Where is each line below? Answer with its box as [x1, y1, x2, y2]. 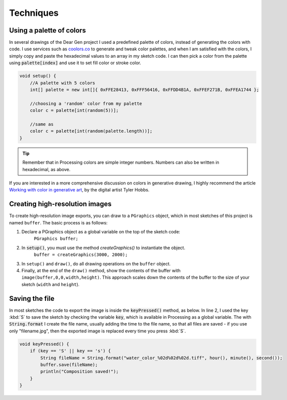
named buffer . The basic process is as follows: [9, 219, 108, 225]
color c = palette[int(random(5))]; [30, 108, 119, 113]
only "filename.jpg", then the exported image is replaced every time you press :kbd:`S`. [9, 328, 186, 334]
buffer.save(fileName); [40, 362, 98, 367]
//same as [30, 121, 54, 127]
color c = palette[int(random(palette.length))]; [30, 128, 153, 134]
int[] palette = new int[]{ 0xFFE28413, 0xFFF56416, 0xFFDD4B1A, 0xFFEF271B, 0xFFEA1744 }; [30, 87, 259, 92]
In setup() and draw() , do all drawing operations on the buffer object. [21, 260, 171, 266]
